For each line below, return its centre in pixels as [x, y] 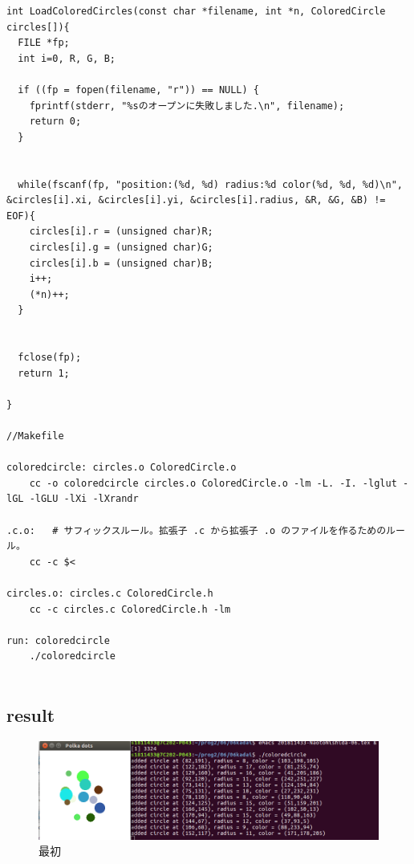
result [31, 714]
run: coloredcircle [58, 640]
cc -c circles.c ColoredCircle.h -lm [130, 609]
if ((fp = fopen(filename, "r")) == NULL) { [138, 90]
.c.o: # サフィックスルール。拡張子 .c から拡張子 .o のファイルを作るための [197, 530]
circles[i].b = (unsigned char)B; [121, 263]
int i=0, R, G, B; [67, 58]
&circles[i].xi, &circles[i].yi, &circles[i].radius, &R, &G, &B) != [196, 200]
